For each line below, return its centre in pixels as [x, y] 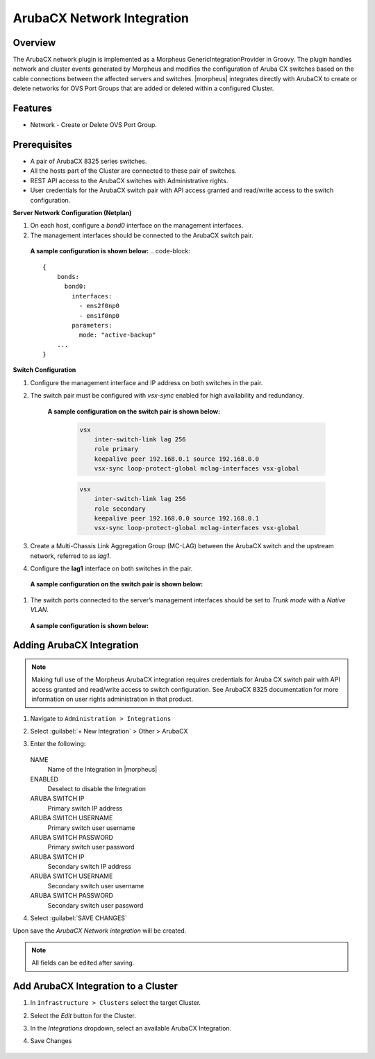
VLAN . [39, 610]
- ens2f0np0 [99, 306]
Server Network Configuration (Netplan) [72, 213]
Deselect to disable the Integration [97, 788]
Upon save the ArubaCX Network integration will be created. [100, 931]
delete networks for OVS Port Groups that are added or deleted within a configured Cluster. [143, 88]
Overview [34, 43]
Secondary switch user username [96, 886]
